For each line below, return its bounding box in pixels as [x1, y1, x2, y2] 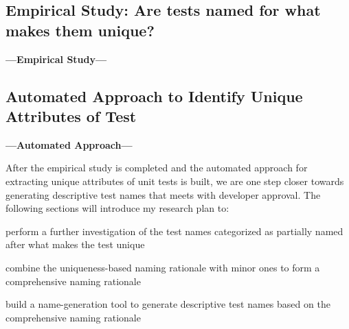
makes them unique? [5, 19, 155, 40]
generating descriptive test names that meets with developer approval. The [5, 187, 321, 202]
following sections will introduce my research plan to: [5, 201, 229, 215]
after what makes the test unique [5, 237, 145, 252]
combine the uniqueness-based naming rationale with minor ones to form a [5, 260, 320, 274]
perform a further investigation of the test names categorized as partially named [5, 223, 344, 238]
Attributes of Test [5, 105, 137, 126]
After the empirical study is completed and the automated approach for [5, 160, 308, 175]
